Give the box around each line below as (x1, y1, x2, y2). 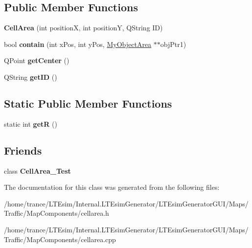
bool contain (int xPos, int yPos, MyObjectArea (4, 39, 152, 49)
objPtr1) (160, 39, 186, 49)
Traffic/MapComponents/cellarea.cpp (4, 234, 116, 244)
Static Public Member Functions (4, 95, 172, 111)
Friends (4, 142, 42, 158)
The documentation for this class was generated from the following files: (4, 182, 220, 192)
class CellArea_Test (4, 165, 71, 176)
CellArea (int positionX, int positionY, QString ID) (4, 23, 163, 33)
